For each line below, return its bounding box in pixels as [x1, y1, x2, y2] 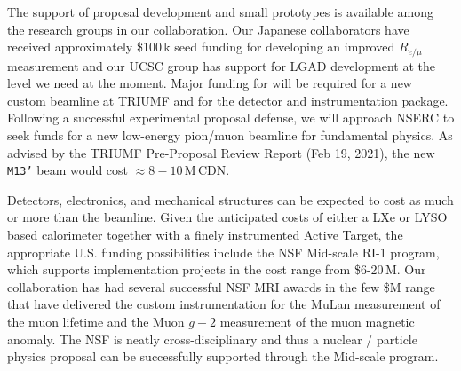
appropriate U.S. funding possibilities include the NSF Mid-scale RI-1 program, [7, 242, 440, 261]
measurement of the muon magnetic [219, 312, 415, 331]
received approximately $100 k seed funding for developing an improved [7, 37, 395, 56]
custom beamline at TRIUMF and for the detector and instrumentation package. [7, 91, 449, 109]
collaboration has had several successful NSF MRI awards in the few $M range [7, 277, 435, 296]
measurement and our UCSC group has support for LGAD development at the [7, 56, 435, 75]
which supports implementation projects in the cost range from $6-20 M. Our [7, 260, 426, 279]
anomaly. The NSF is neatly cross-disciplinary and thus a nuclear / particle [7, 329, 417, 348]
